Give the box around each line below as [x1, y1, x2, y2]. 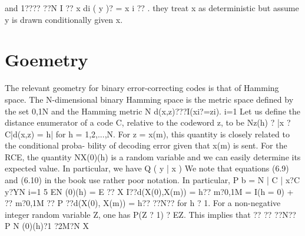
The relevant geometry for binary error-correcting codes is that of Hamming [5, 82, 279, 94]
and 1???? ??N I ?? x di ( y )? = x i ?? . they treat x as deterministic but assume [5, 2, 299, 14]
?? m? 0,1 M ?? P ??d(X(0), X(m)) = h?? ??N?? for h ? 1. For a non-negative [5, 197, 281, 209]
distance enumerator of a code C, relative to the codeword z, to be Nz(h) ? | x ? [5, 116, 291, 129]
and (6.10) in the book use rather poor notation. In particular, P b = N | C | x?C [5, 174, 300, 186]
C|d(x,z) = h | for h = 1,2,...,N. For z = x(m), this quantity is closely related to [5, 127, 290, 140]
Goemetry [5, 48, 88, 72]
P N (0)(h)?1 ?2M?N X [5, 220, 89, 232]
